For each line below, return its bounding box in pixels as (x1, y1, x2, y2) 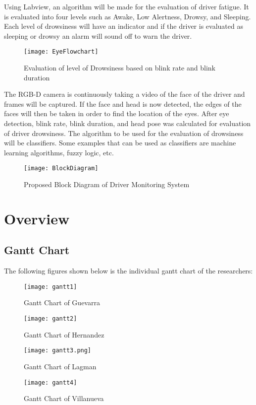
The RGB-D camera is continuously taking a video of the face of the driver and (4, 89, 245, 99)
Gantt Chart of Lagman (24, 361, 97, 371)
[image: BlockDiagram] (24, 165, 99, 172)
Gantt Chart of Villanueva (24, 393, 104, 404)
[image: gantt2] (24, 315, 77, 323)
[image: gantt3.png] (24, 347, 92, 354)
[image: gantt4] (24, 379, 77, 386)
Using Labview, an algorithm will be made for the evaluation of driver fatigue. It (4, 1, 249, 11)
